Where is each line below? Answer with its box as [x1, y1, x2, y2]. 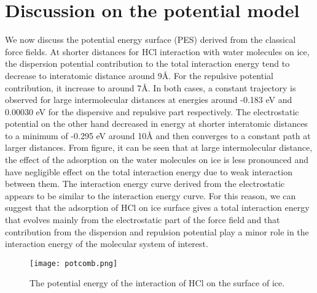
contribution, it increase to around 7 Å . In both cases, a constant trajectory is [5, 81, 296, 94]
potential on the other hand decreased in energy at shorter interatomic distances [5, 117, 308, 130]
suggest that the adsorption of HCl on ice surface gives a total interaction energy [5, 201, 310, 214]
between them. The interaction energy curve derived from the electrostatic [5, 177, 285, 190]
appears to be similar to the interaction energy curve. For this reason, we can [5, 189, 296, 202]
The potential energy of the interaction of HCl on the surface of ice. [29, 276, 285, 289]
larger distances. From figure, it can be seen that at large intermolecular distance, [5, 141, 313, 154]
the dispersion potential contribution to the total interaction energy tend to [5, 57, 290, 70]
